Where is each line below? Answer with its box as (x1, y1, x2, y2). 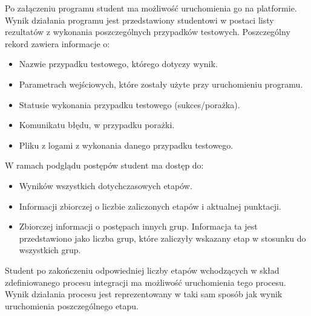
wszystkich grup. (19, 243, 81, 256)
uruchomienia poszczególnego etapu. (5, 299, 139, 312)
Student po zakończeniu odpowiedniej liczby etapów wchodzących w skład (5, 263, 280, 276)
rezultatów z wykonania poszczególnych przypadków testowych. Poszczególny (5, 25, 290, 38)
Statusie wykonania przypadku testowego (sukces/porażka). (19, 98, 240, 111)
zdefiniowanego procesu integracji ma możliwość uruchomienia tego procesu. (5, 276, 286, 288)
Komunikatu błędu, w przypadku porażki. (19, 118, 175, 131)
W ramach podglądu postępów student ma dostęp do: (5, 159, 204, 172)
